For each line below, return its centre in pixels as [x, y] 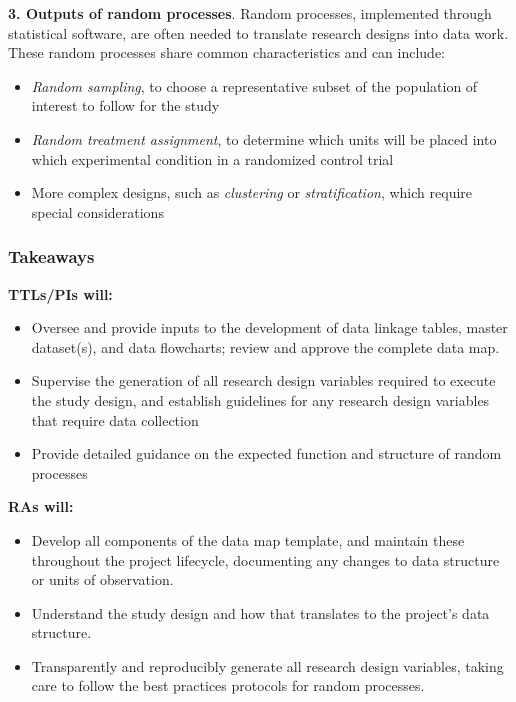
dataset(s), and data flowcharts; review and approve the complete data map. [265, 346]
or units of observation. [102, 579]
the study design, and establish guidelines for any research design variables [260, 399]
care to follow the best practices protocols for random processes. [228, 685]
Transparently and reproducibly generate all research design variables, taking [267, 665]
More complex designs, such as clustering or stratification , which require [252, 192]
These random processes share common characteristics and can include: [227, 52]
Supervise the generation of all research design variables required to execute [263, 380]
